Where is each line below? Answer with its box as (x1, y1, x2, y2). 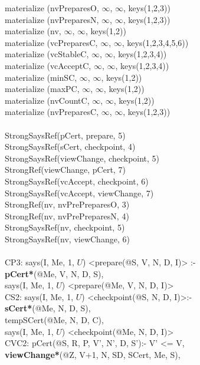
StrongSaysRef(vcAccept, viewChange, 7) (5, 186, 154, 199)
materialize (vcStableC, (5, 48, 89, 60)
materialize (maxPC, (5, 83, 80, 95)
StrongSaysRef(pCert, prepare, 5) (5, 129, 126, 141)
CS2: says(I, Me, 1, (5, 290, 74, 302)
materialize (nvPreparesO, (5, 2, 99, 14)
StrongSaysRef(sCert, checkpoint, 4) (5, 140, 136, 153)
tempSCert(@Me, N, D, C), (5, 314, 104, 326)
